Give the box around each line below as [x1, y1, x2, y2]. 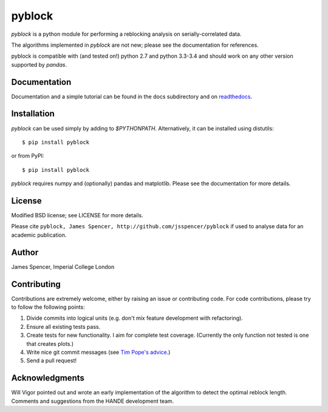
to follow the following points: [11, 303, 85, 311]
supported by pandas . [11, 61, 67, 68]
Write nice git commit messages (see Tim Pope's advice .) [26, 348, 171, 356]
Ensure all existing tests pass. [26, 323, 101, 330]
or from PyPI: [11, 152, 45, 160]
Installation [11, 109, 55, 119]
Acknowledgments [11, 373, 85, 383]
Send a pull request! [26, 357, 77, 364]
